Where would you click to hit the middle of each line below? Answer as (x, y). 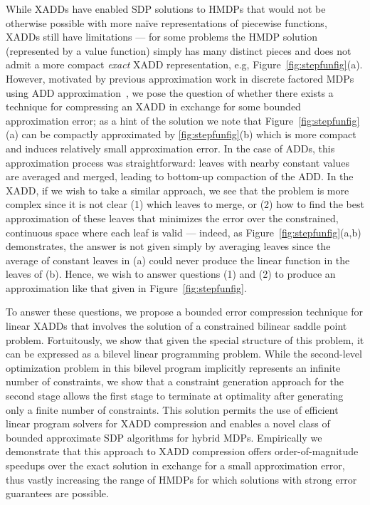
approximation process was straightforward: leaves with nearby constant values (178, 162)
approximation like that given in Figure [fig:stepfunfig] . (126, 287)
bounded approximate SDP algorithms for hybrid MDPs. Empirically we (164, 437)
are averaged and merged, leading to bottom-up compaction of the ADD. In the (180, 176)
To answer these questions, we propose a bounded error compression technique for (185, 312)
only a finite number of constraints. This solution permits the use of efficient (172, 409)
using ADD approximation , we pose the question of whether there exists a (170, 92)
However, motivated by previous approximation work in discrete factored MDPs (180, 78)
